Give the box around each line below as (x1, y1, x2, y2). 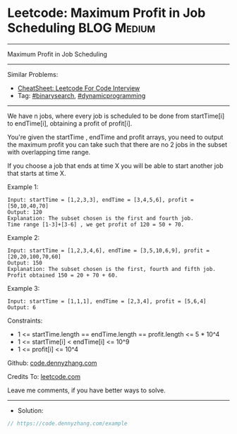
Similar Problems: (7, 70, 59, 78)
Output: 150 (7, 259, 42, 266)
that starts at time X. (7, 169, 66, 177)
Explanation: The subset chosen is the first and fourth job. (7, 215, 194, 222)
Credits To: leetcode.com (7, 372, 81, 380)
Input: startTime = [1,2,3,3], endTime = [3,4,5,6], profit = (7, 196, 194, 203)
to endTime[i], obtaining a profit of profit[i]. (7, 119, 133, 128)
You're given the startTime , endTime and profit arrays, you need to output (7, 133, 224, 141)
